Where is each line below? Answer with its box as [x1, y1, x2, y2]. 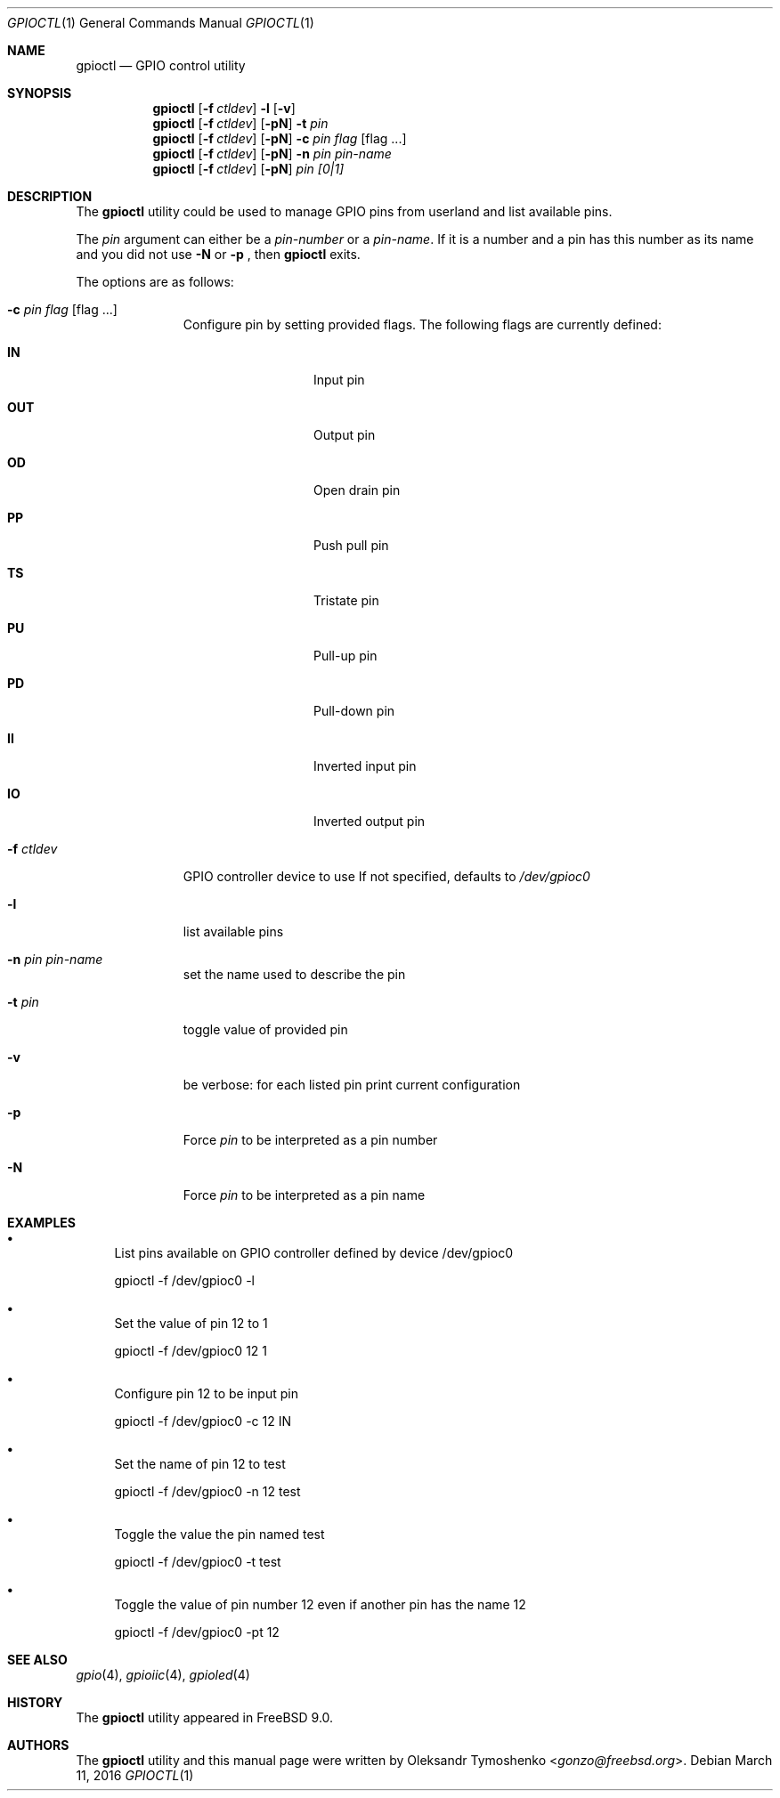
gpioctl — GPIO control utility [76, 58, 246, 73]
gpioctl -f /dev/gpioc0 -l [114, 1273, 255, 1288]
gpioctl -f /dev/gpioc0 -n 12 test [114, 1484, 301, 1499]
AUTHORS [7, 1737, 69, 1753]
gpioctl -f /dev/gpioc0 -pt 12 [114, 1624, 280, 1640]
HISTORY [7, 1695, 63, 1710]
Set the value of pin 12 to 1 [114, 1316, 268, 1331]
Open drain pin [313, 482, 401, 498]
